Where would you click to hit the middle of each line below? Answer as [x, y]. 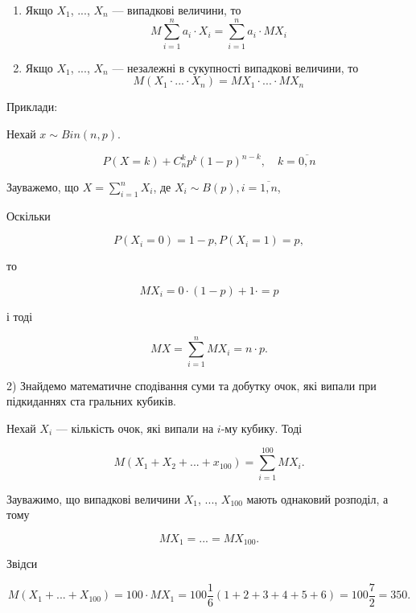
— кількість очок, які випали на [135, 428]
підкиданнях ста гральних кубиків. [91, 401]
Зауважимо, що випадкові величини [94, 498]
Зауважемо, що [43, 187]
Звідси [22, 564]
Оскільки [29, 215]
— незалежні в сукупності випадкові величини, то [235, 67]
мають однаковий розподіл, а [317, 498]
